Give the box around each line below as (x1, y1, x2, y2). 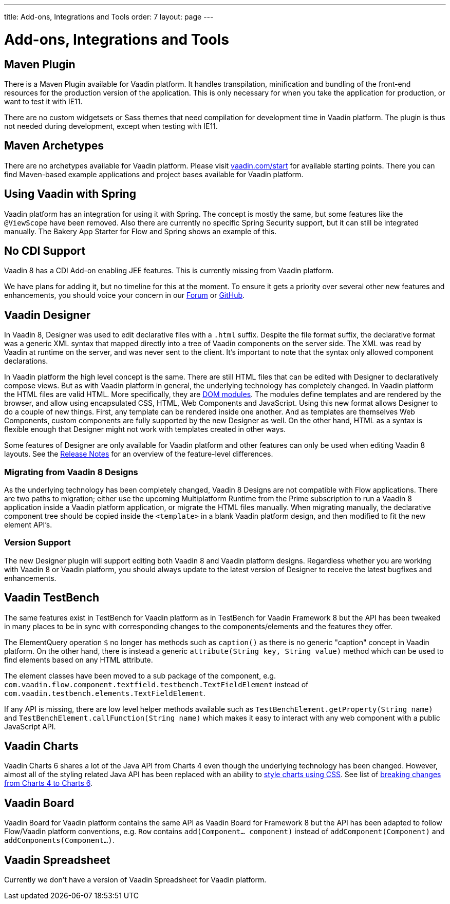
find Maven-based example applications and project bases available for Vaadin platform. (4, 169, 304, 179)
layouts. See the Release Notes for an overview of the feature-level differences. (4, 449, 273, 459)
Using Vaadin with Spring (4, 187, 136, 201)
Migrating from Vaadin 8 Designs (4, 466, 138, 477)
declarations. (4, 356, 48, 366)
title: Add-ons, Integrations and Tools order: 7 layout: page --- (4, 12, 214, 21)
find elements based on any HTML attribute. (4, 655, 153, 664)
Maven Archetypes (4, 139, 104, 153)
